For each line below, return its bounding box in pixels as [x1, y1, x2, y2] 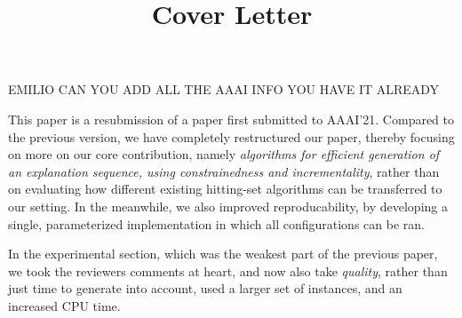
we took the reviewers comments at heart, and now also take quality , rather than [8, 261, 448, 280]
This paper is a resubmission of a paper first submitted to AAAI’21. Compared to [8, 109, 455, 128]
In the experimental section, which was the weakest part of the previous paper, [8, 244, 438, 263]
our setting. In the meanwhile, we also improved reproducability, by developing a [8, 196, 448, 215]
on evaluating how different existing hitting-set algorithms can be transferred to [8, 179, 442, 198]
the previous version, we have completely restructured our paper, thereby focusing [8, 127, 455, 146]
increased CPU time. [8, 296, 121, 314]
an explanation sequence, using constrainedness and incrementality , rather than [8, 162, 440, 180]
